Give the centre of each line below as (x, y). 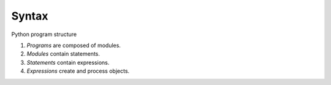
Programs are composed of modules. (74, 45)
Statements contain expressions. (68, 62)
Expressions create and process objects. (78, 71)
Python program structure (44, 34)
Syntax (30, 16)
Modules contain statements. (63, 54)
